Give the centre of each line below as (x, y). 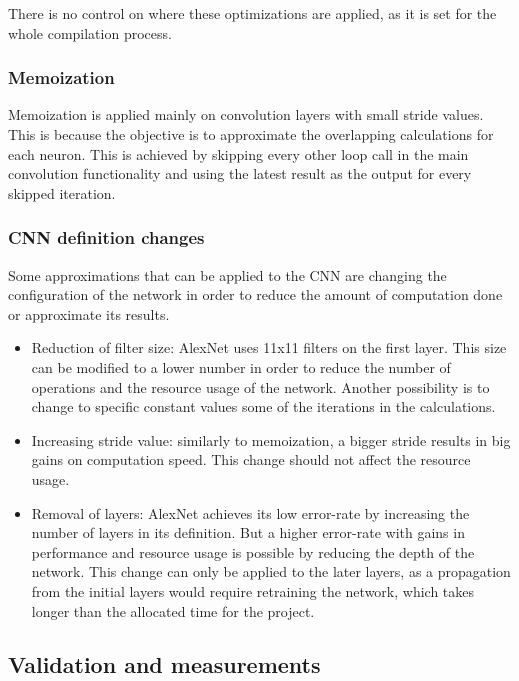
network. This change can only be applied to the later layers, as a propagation (271, 571)
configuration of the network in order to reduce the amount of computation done (255, 294)
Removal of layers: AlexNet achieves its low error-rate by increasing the (250, 512)
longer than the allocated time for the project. (173, 610)
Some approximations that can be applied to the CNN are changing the (227, 274)
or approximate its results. (89, 313)
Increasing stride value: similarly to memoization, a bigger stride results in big (271, 439)
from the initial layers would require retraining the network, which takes (253, 590)
